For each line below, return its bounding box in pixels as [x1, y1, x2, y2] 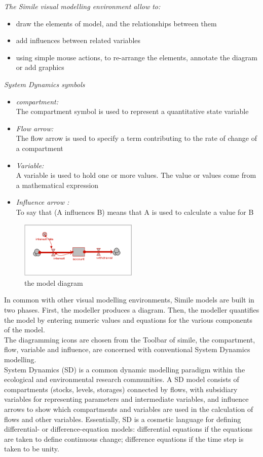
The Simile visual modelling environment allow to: [4, 1, 161, 11]
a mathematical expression [16, 179, 99, 190]
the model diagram [24, 277, 83, 288]
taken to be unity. [4, 443, 59, 454]
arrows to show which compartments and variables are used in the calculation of [4, 404, 253, 414]
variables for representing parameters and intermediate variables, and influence [4, 394, 249, 404]
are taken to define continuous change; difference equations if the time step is [4, 433, 244, 444]
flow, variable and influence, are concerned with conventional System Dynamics [4, 344, 250, 355]
